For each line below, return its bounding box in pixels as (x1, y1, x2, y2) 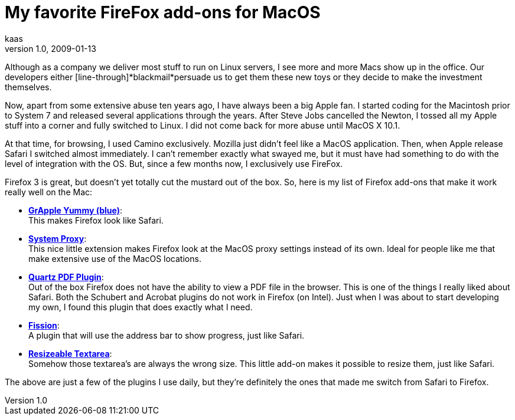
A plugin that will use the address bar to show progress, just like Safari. (28, 330, 305, 340)
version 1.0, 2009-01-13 (5, 43, 96, 54)
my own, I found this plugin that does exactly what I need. (28, 301, 253, 312)
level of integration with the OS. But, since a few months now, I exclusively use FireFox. (5, 158, 343, 169)
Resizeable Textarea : (28, 348, 112, 359)
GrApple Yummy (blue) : (28, 205, 123, 215)
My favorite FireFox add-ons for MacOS (5, 2, 321, 22)
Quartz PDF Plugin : (28, 271, 104, 282)
